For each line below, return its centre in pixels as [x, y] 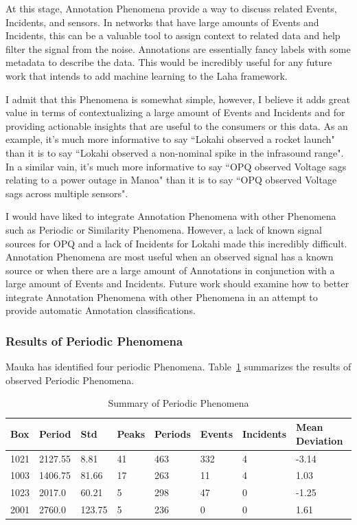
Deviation [320, 440]
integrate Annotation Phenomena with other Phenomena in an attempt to [162, 297]
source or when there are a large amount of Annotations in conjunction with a [170, 270]
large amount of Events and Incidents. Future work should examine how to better [177, 283]
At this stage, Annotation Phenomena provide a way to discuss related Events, [171, 8]
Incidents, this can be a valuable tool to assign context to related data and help [173, 35]
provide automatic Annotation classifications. [101, 310]
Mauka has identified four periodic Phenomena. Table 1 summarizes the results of [178, 367]
